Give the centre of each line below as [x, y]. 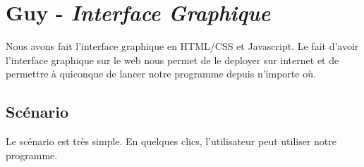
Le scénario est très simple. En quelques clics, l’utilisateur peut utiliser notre [171, 141]
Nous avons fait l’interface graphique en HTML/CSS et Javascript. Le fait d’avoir [182, 46]
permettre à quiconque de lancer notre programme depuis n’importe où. [161, 74]
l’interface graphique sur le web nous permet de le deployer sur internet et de [172, 60]
